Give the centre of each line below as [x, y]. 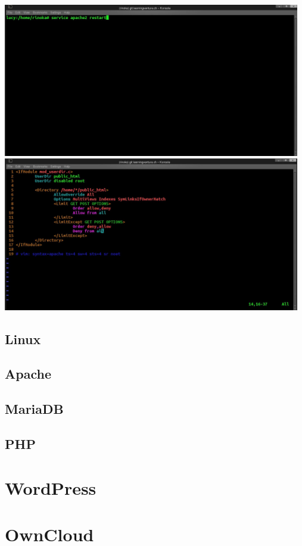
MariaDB [34, 409]
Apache [28, 374]
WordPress [51, 487]
